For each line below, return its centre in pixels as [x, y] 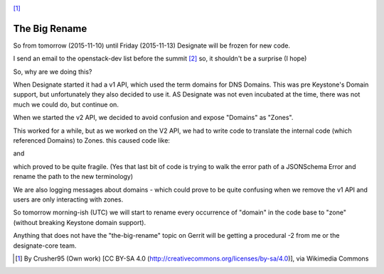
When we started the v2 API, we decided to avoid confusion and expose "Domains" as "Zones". [153, 118]
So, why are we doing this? [53, 72]
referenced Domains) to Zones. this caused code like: [92, 141]
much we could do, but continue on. [66, 104]
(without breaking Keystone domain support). [79, 222]
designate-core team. [45, 246]
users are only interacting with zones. [68, 199]
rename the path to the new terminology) [73, 177]
